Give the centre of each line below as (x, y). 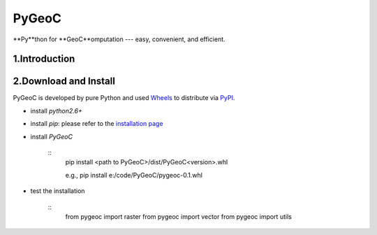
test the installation (58, 191)
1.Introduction (44, 59)
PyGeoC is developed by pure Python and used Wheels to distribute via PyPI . (124, 98)
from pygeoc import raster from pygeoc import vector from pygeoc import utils (179, 216)
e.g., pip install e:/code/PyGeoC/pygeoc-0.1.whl (134, 175)
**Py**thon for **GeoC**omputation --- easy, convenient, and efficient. (119, 39)
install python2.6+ (57, 111)
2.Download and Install (64, 81)
